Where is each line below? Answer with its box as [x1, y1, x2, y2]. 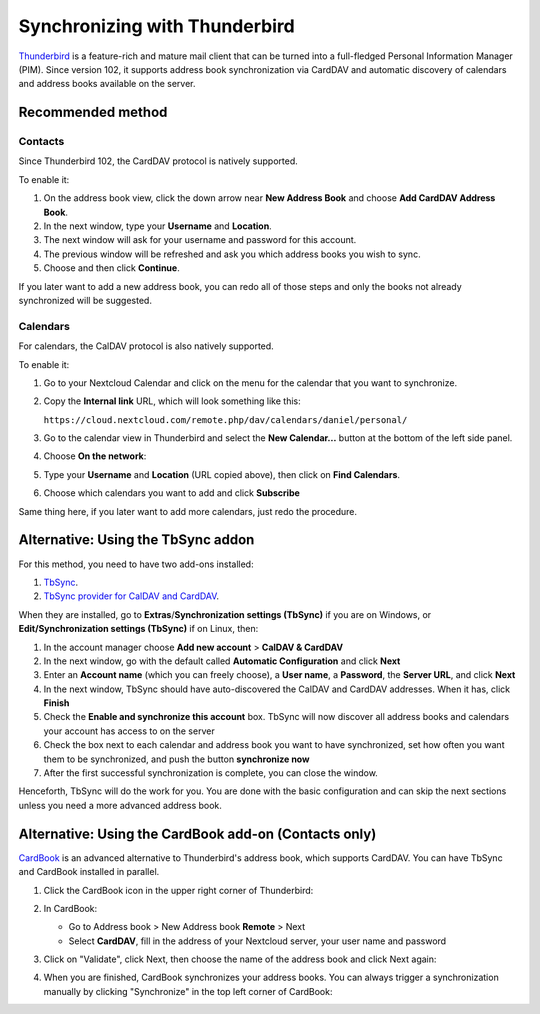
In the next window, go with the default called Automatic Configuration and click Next [43, 655, 401, 667]
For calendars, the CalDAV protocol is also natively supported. [18, 340, 274, 352]
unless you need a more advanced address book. [18, 799, 222, 811]
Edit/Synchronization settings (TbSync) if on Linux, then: [18, 623, 259, 635]
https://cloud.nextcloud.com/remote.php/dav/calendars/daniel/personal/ [43, 414, 408, 425]
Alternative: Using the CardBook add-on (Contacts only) [18, 825, 377, 842]
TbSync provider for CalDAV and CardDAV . [43, 590, 220, 602]
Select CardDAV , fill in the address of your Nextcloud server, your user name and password [68, 935, 447, 947]
